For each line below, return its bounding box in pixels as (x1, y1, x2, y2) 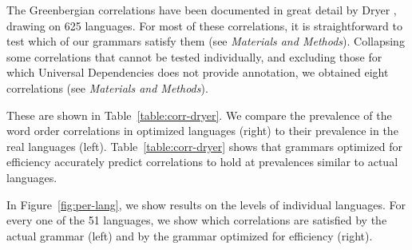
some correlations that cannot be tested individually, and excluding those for (6, 48, 382, 65)
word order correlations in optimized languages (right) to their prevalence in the (6, 122, 398, 139)
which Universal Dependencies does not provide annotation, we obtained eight (6, 64, 389, 81)
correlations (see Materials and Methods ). (6, 79, 208, 96)
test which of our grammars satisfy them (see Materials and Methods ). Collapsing (6, 33, 405, 50)
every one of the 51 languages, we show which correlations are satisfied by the (6, 212, 387, 228)
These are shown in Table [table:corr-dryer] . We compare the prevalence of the (6, 106, 392, 123)
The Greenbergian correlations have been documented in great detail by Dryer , (6, 2, 397, 18)
